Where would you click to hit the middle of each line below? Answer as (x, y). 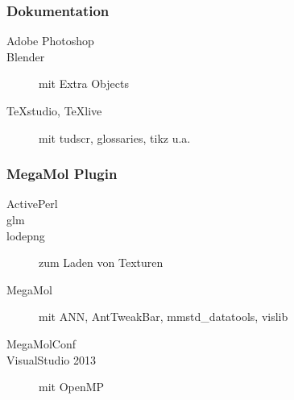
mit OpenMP (72, 387)
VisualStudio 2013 (51, 359)
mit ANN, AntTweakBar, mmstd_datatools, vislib (164, 317)
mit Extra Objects (84, 83)
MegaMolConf (41, 343)
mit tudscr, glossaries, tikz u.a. (115, 137)
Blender (26, 56)
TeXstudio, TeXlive (54, 110)
